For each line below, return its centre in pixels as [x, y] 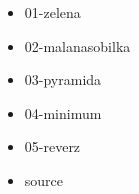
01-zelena [52, 12]
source [44, 179]
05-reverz [52, 146]
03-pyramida [63, 79]
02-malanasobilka [77, 45]
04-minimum [63, 112]
